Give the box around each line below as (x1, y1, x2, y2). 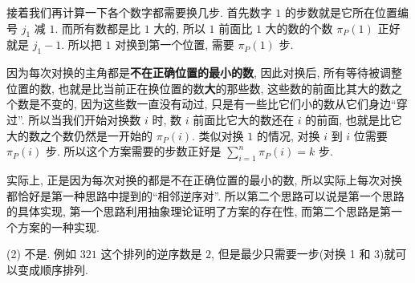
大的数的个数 (265, 19, 333, 36)
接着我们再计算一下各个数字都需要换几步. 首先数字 (6, 4, 272, 20)
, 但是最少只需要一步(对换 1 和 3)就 (211, 245, 396, 262)
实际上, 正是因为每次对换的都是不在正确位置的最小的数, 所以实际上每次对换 (6, 171, 403, 188)
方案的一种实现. (17, 218, 100, 235)
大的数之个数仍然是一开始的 (6, 127, 153, 144)
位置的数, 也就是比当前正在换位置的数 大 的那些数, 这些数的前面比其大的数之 (6, 79, 403, 96)
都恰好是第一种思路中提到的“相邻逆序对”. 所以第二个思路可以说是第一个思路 (6, 187, 405, 204)
